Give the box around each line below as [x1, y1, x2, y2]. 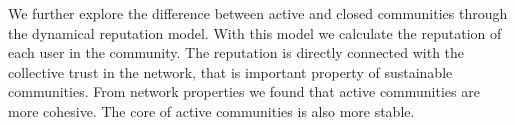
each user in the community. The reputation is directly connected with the [8, 42, 465, 63]
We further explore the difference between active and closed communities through [8, 3, 508, 23]
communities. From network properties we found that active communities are [8, 81, 480, 102]
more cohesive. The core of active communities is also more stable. [8, 100, 415, 121]
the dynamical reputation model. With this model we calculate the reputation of [8, 22, 502, 43]
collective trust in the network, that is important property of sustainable [8, 61, 453, 82]
